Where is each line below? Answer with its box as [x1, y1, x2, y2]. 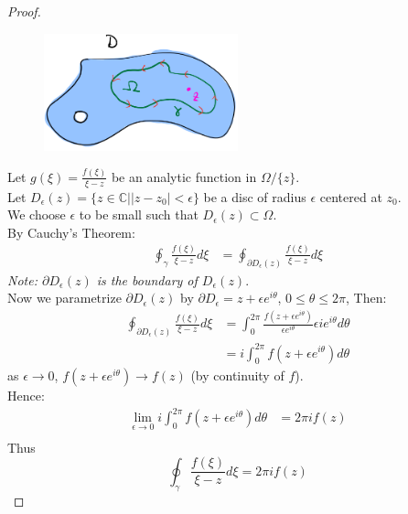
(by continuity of [190, 366, 285, 385]
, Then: [345, 288, 387, 307]
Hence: [7, 386, 45, 405]
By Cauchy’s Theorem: [7, 222, 135, 241]
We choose [7, 205, 66, 224]
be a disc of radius [203, 187, 306, 206]
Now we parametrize [7, 288, 122, 307]
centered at [319, 187, 382, 206]
